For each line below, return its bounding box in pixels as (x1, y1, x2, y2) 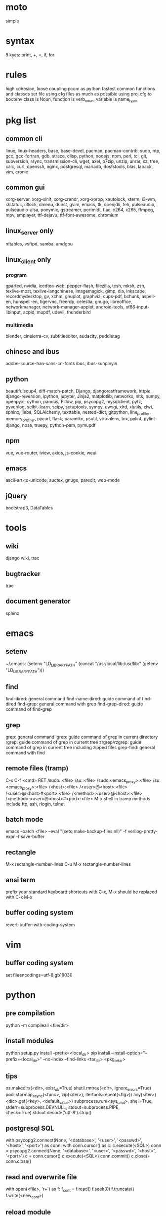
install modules (5, 1037, 54, 1045)
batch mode (5, 815, 43, 824)
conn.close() (5, 1158, 32, 1164)
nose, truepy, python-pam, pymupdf (22, 422, 96, 428)
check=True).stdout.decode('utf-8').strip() (5, 1110, 92, 1116)
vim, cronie (5, 168, 29, 175)
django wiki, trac (5, 555, 40, 561)
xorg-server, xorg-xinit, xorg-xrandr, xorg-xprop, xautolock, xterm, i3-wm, (5, 196, 157, 202)
